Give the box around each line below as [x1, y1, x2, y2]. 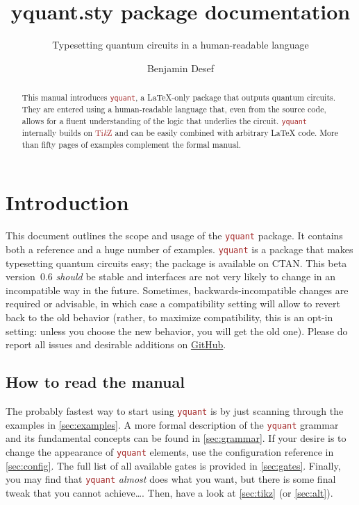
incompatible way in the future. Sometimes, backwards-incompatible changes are [6, 282, 349, 297]
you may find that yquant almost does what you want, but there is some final [6, 472, 336, 486]
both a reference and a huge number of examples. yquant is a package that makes [6, 241, 353, 256]
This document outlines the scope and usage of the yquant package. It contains [6, 228, 343, 243]
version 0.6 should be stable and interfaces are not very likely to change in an [6, 269, 336, 284]
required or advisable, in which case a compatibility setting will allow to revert [6, 296, 340, 311]
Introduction [6, 188, 129, 216]
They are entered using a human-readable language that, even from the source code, [22, 103, 326, 115]
